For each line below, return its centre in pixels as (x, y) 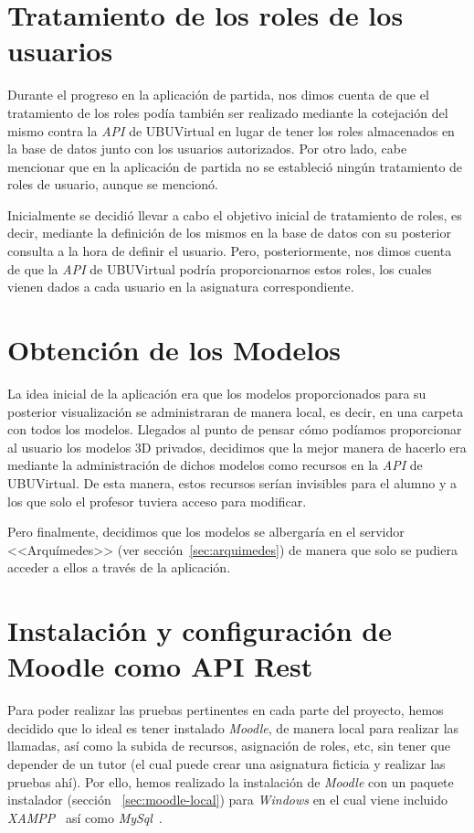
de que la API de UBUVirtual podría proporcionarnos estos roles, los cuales (220, 268)
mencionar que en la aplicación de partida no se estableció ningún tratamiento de (235, 166)
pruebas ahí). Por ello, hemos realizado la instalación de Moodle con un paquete (231, 781)
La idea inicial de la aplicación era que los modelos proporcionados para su (217, 393)
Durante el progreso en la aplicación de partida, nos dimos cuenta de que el (218, 95)
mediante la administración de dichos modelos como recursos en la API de (215, 465)
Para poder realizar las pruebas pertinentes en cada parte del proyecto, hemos (226, 710)
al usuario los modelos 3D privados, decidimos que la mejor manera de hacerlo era (237, 447)
